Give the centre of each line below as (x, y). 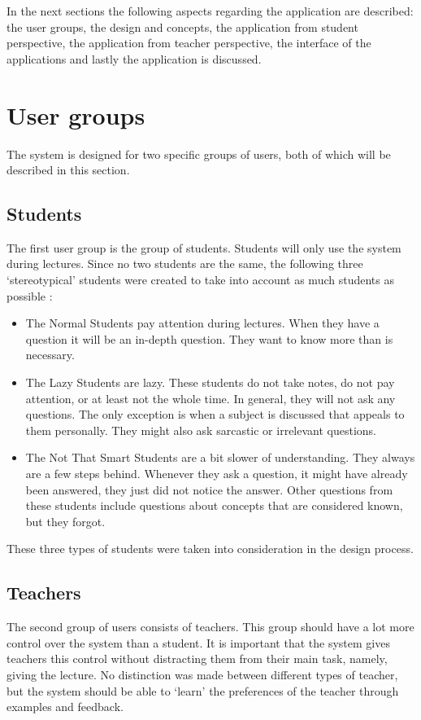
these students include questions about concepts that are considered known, (214, 505)
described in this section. (68, 170)
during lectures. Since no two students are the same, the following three (185, 263)
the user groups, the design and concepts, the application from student (182, 26)
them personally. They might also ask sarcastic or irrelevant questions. (201, 430)
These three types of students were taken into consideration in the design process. (210, 549)
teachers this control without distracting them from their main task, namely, (197, 659)
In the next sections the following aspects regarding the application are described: (210, 11)
